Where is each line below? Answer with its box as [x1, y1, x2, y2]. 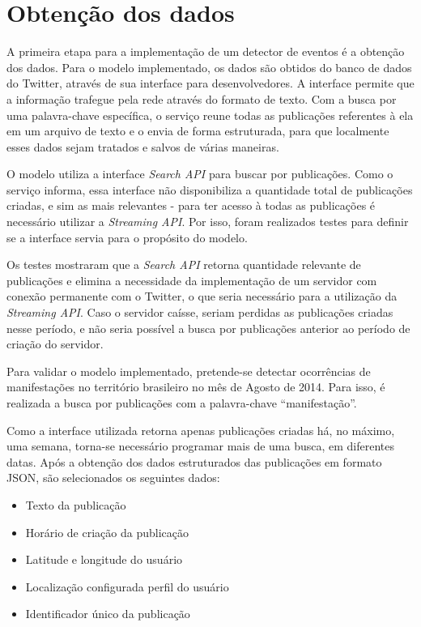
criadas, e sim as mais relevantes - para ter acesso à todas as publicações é [6, 197, 376, 214]
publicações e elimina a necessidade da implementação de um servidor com [6, 271, 377, 288]
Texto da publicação [25, 496, 126, 513]
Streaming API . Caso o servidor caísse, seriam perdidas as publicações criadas [6, 304, 393, 321]
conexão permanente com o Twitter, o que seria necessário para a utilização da [6, 288, 398, 305]
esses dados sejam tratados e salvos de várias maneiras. [6, 138, 279, 155]
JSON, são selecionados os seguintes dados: [6, 469, 220, 486]
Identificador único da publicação [25, 605, 190, 622]
